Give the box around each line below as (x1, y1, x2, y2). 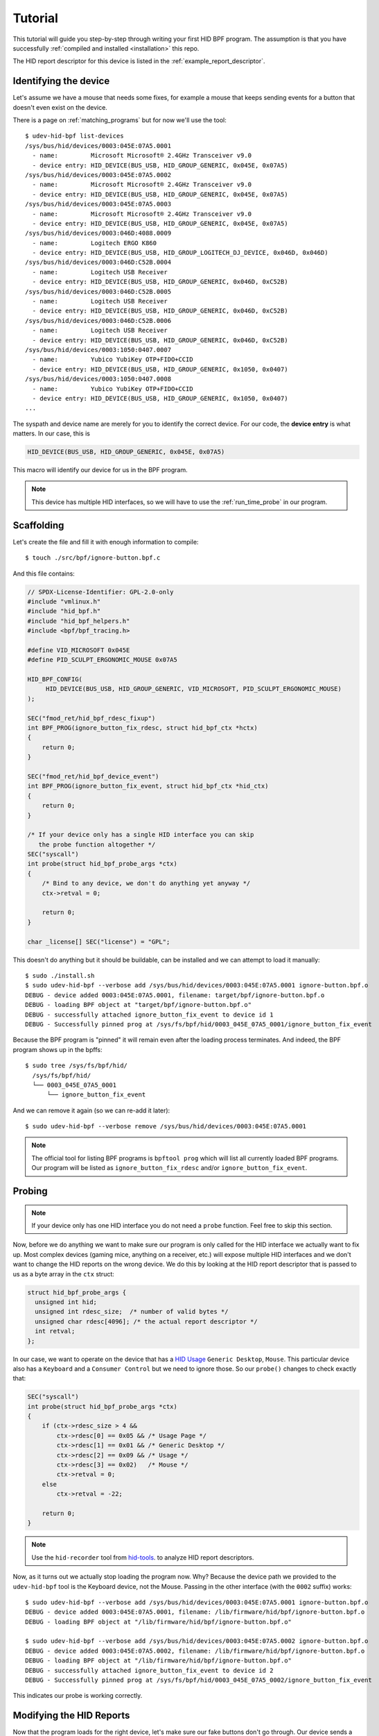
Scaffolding (12, 519, 64, 531)
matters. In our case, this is (12, 429, 90, 437)
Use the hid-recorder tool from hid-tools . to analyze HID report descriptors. (31, 1553, 254, 1562)
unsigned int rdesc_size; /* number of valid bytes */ (35, 1308, 229, 1316)
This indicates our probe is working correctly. (12, 1692, 143, 1700)
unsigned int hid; (35, 1298, 97, 1305)
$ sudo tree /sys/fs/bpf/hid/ (25, 1062, 128, 1069)
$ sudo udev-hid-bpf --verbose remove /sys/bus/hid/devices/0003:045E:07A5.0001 (25, 1122, 307, 1130)
